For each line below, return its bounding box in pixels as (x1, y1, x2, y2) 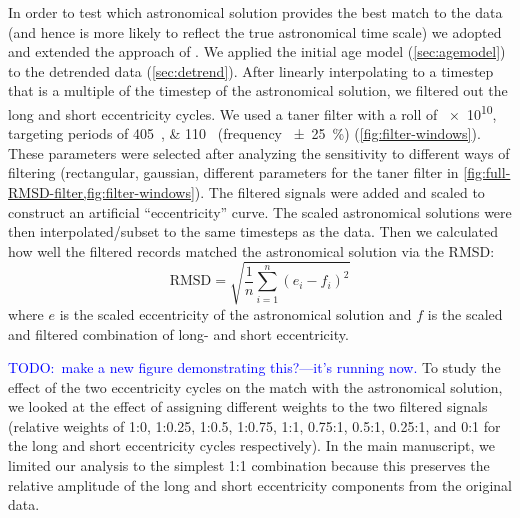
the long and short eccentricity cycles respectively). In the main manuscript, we (8, 435, 495, 456)
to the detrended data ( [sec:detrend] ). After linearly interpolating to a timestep (8, 60, 494, 81)
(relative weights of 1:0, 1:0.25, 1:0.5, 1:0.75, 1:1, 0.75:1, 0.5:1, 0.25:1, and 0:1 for (8, 415, 501, 436)
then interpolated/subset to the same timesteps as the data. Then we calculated (8, 221, 499, 242)
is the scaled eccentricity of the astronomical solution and (59, 303, 412, 324)
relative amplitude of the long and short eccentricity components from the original (8, 474, 512, 495)
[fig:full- (463, 162, 511, 183)
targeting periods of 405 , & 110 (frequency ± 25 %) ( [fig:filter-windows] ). (8, 123, 481, 144)
